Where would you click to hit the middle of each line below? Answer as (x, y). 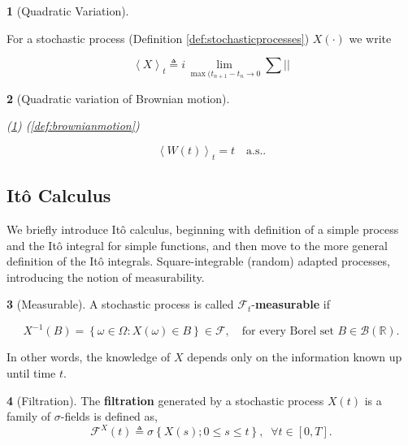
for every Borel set (288, 332)
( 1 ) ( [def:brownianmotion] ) (73, 125)
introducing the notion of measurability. (106, 277)
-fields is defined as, (109, 416)
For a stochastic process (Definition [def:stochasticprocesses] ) (158, 38)
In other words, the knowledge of (89, 357)
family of (29, 416)
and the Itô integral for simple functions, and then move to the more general (197, 245)
